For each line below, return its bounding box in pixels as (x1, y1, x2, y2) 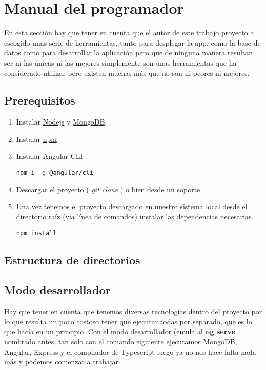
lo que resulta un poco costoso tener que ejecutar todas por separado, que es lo (4, 316, 252, 326)
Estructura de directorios (4, 252, 140, 268)
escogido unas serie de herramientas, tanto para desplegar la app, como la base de (4, 37, 261, 48)
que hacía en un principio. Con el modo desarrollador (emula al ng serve (4, 326, 235, 337)
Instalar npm (16, 133, 57, 144)
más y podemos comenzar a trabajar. (4, 356, 120, 367)
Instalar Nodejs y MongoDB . (16, 116, 107, 127)
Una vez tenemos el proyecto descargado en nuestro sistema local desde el (16, 201, 248, 212)
